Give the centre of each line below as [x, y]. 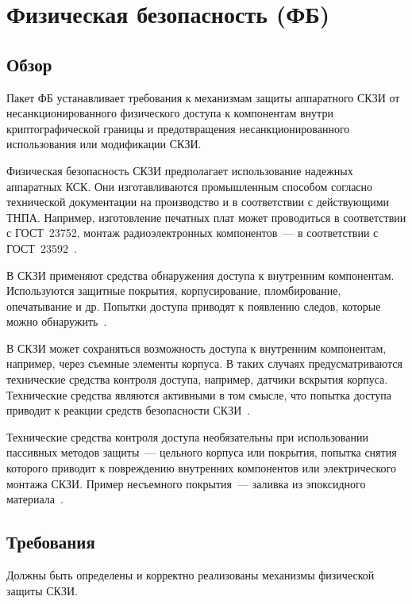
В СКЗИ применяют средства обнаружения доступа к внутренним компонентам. [200, 275]
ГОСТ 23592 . [42, 248]
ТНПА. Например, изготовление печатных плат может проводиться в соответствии [206, 217]
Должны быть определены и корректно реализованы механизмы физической [191, 575]
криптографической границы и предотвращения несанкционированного [178, 128]
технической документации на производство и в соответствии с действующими [198, 202]
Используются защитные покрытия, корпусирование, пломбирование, [174, 291]
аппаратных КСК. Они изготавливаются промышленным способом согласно [190, 186]
